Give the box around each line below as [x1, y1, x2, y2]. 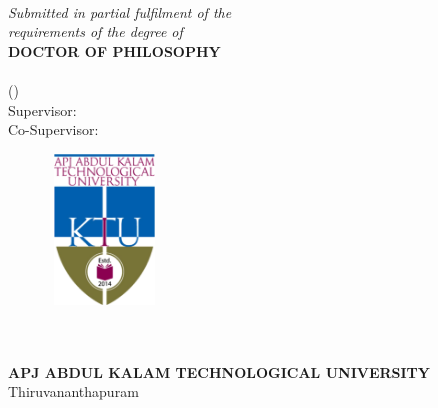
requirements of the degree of [8, 21, 183, 42]
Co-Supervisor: [8, 119, 99, 140]
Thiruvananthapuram [8, 381, 139, 402]
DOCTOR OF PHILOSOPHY [8, 40, 221, 61]
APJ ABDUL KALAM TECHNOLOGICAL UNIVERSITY [8, 361, 430, 382]
